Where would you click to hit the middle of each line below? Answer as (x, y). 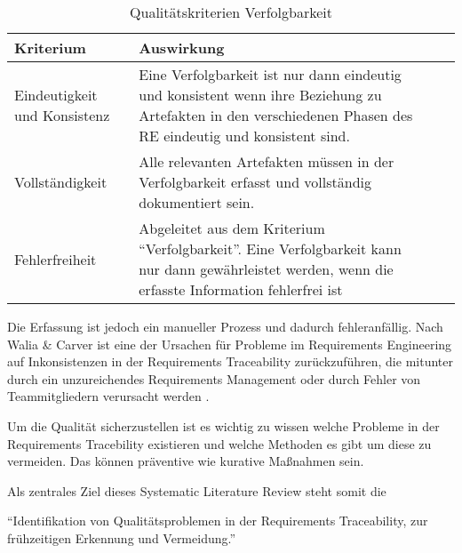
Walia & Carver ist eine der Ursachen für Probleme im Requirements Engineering (230, 344)
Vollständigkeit (61, 182)
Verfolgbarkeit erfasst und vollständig (255, 182)
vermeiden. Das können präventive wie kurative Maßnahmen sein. (186, 461)
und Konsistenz (62, 115)
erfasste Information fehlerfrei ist (241, 289)
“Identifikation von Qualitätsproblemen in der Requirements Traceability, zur (218, 521)
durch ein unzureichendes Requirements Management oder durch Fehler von (214, 378)
